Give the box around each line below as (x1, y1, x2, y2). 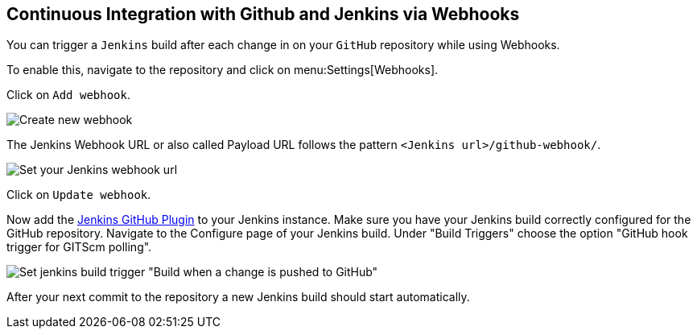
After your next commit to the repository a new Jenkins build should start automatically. (6, 290, 470, 304)
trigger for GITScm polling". (6, 240, 152, 254)
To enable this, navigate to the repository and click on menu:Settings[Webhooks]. (6, 63, 439, 77)
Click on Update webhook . (6, 188, 151, 202)
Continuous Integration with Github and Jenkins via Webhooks (6, 4, 520, 24)
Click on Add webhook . (6, 88, 130, 102)
